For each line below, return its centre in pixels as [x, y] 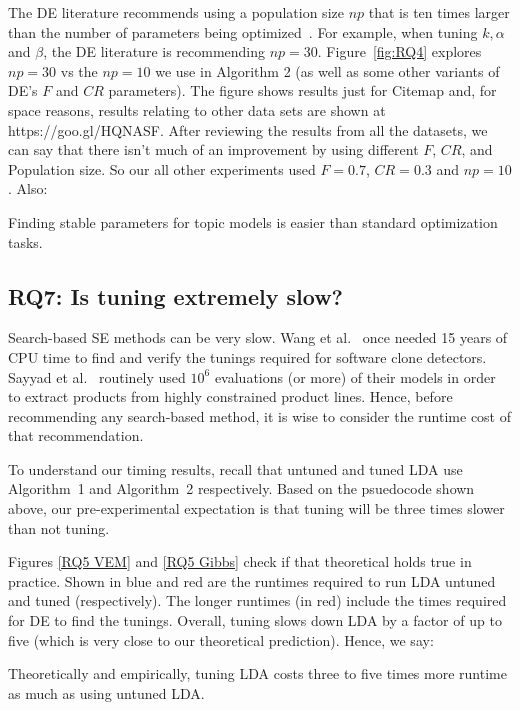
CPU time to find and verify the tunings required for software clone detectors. [247, 356]
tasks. [25, 241]
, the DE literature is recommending [154, 51]
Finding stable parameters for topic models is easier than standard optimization [253, 221]
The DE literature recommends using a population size [176, 12]
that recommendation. [76, 435]
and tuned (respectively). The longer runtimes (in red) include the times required [257, 600]
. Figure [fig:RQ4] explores [399, 51]
